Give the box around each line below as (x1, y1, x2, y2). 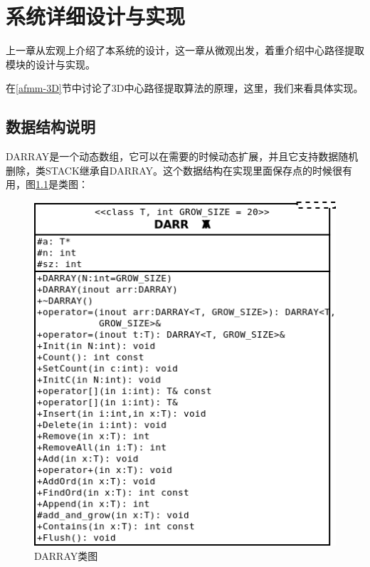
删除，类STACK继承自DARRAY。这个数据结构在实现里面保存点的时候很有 (6, 162, 353, 177)
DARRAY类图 (34, 548, 98, 563)
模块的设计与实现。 (6, 56, 95, 71)
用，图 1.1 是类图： (6, 177, 88, 192)
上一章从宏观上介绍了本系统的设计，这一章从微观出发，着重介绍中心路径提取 (6, 43, 364, 58)
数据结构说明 (6, 115, 95, 137)
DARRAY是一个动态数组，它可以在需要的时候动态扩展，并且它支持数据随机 (6, 149, 359, 164)
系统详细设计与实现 (6, 1, 186, 31)
